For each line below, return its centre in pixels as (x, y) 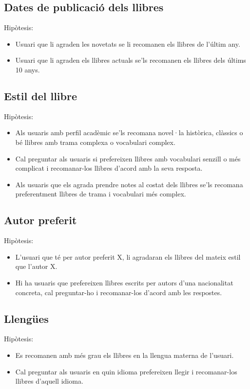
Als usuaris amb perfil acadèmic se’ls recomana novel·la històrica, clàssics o (129, 133)
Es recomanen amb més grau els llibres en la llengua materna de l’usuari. (125, 355)
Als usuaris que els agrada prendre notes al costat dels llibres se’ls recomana (129, 184)
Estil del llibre (41, 96)
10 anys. (28, 69)
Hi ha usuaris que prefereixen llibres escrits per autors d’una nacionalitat (124, 282)
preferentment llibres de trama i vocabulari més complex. (101, 194)
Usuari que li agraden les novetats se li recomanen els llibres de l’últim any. (128, 44)
